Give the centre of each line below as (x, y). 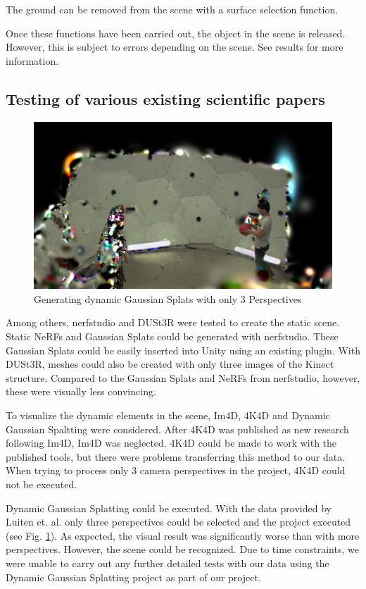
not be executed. (42, 484)
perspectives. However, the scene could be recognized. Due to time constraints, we (182, 549)
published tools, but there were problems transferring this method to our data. (176, 456)
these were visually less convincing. (81, 391)
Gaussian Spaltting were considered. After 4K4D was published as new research (177, 429)
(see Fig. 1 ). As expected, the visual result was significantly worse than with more (183, 535)
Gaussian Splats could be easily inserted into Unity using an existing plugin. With (183, 350)
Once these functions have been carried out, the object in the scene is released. (176, 33)
